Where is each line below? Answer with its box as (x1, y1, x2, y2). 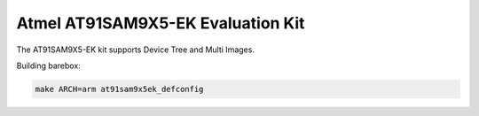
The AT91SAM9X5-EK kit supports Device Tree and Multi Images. (16, 44, 255, 55)
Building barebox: (16, 60, 82, 71)
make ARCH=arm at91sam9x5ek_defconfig (35, 84, 204, 94)
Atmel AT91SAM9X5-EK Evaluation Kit (16, 13, 305, 33)
